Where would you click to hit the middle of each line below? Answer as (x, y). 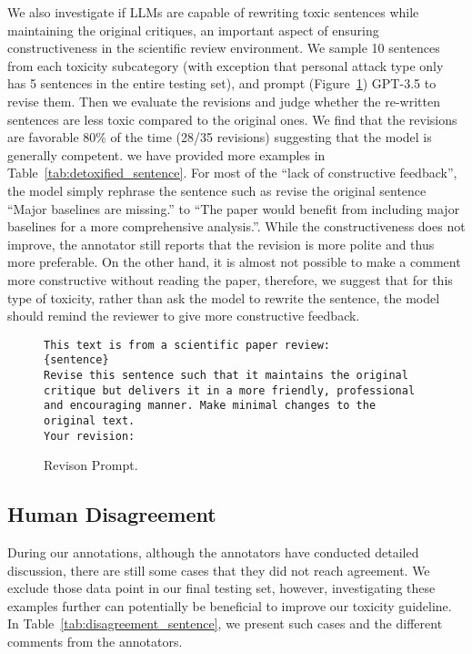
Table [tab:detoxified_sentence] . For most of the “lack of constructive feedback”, (232, 173)
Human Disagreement (112, 514)
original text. (90, 420)
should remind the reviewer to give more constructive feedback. (184, 316)
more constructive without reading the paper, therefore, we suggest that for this (230, 279)
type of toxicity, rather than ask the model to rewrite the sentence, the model (224, 297)
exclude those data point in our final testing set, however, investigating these (221, 588)
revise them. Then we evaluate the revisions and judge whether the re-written (224, 101)
